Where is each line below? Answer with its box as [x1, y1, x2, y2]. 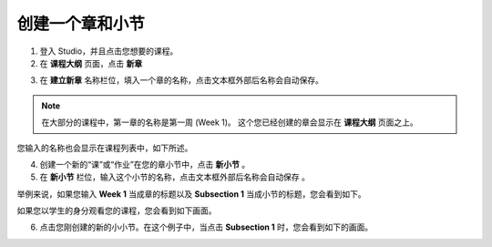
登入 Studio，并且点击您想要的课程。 [39, 46, 179, 57]
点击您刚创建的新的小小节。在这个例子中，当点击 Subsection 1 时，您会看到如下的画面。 [39, 221, 374, 232]
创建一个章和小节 [16, 14, 146, 34]
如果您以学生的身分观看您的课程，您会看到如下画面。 [16, 205, 217, 216]
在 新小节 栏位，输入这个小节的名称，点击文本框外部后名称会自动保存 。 [39, 171, 310, 182]
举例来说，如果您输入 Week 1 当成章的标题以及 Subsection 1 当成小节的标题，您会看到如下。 [16, 188, 366, 200]
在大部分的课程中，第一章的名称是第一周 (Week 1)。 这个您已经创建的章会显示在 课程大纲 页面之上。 [41, 117, 418, 128]
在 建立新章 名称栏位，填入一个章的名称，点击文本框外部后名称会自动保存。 [39, 75, 323, 86]
